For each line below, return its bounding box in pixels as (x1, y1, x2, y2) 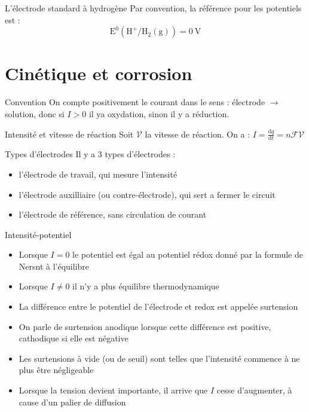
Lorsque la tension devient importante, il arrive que (19, 384, 208, 396)
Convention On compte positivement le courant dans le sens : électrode (5, 96, 265, 108)
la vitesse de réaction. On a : (145, 127, 250, 140)
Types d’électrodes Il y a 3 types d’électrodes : (5, 148, 176, 160)
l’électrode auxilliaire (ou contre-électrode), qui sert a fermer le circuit (19, 188, 276, 200)
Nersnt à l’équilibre (19, 260, 90, 272)
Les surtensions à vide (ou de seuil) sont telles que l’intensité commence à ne (19, 352, 300, 364)
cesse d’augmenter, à (216, 384, 292, 396)
